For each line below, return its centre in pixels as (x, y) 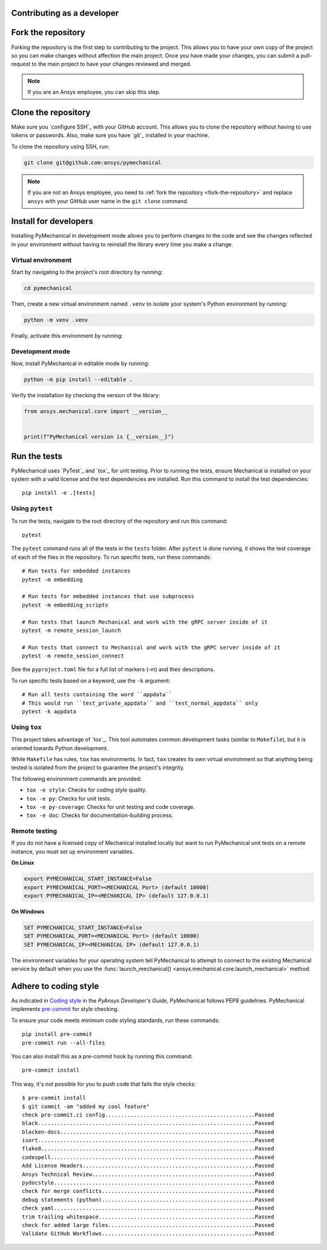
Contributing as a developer (65, 13)
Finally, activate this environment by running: (67, 335)
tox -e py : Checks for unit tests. (69, 798)
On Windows (28, 911)
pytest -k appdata (49, 712)
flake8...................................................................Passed (148, 1149)
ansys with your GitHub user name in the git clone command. (108, 201)
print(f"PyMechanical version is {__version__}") (99, 437)
